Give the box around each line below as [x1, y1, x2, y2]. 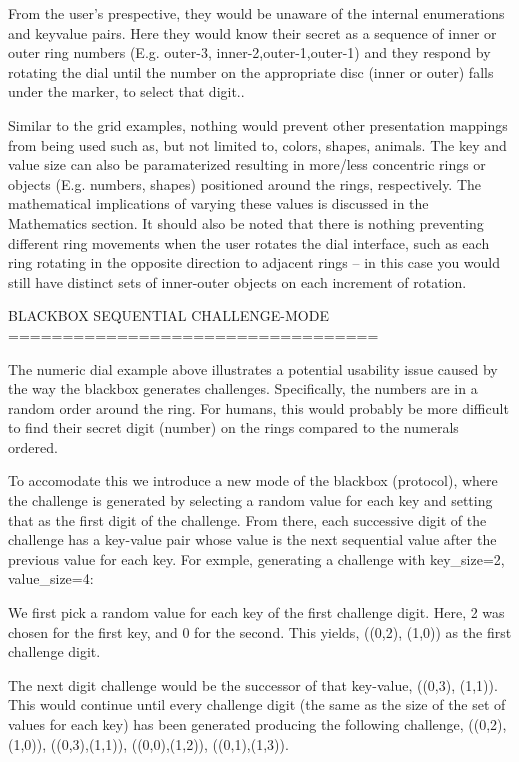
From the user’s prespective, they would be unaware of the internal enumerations [8, 3, 505, 23]
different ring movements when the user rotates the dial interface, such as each [8, 232, 490, 253]
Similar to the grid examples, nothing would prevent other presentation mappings [8, 114, 508, 135]
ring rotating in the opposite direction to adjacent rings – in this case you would [8, 252, 501, 273]
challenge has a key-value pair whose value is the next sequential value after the [8, 529, 497, 550]
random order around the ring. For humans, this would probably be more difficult [8, 397, 509, 418]
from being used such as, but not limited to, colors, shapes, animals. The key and [8, 134, 507, 155]
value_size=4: [8, 568, 94, 589]
